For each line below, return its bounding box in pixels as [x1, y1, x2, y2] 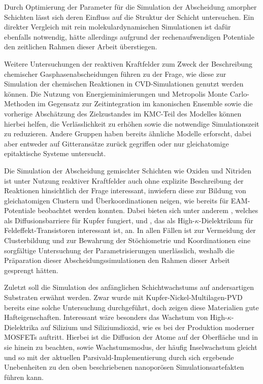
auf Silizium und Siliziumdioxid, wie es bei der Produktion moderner [41, 321, 255, 332]
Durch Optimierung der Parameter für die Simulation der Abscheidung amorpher [4, 2, 257, 12]
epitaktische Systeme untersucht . [4, 148, 106, 159]
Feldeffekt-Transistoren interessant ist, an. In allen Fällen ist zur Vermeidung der [4, 225, 256, 235]
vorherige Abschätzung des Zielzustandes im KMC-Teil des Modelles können [4, 108, 242, 119]
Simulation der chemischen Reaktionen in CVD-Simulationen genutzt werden [4, 78, 244, 89]
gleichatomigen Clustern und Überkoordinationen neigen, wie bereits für [4, 195, 229, 205]
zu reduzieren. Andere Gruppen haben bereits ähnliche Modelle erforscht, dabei [4, 128, 252, 139]
